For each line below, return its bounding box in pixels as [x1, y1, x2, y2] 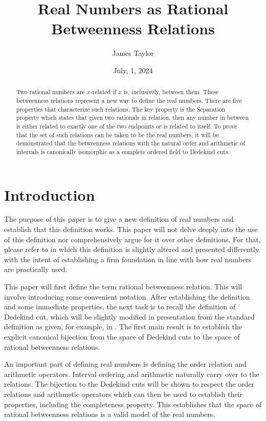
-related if [90, 88, 117, 96]
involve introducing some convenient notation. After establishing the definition [4, 291, 250, 302]
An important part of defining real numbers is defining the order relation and [4, 359, 247, 369]
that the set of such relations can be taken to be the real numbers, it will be [16, 130, 219, 139]
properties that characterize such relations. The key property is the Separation [16, 104, 226, 113]
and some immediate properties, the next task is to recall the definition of [4, 301, 236, 312]
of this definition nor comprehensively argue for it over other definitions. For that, [4, 234, 261, 244]
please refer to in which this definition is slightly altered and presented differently [4, 244, 259, 255]
